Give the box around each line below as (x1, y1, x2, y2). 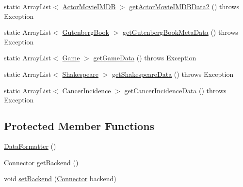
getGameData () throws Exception (93, 53, 196, 63)
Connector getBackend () (4, 157, 79, 167)
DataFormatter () (4, 141, 56, 151)
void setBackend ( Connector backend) (4, 173, 116, 184)
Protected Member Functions (4, 118, 155, 133)
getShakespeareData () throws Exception (112, 69, 234, 79)
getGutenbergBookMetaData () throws (123, 27, 238, 37)
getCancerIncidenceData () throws (124, 85, 227, 95)
